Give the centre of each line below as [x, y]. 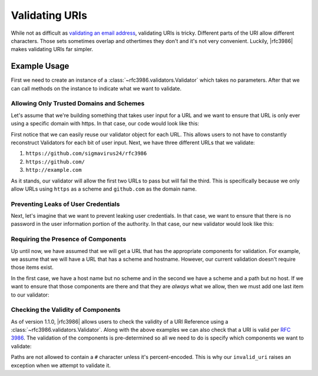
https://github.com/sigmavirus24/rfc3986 [86, 154]
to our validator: [30, 295]
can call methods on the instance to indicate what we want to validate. [96, 88]
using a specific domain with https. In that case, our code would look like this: [105, 124]
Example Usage [40, 66]
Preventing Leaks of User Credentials [65, 204]
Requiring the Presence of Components [69, 239]
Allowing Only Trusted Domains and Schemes [78, 104]
